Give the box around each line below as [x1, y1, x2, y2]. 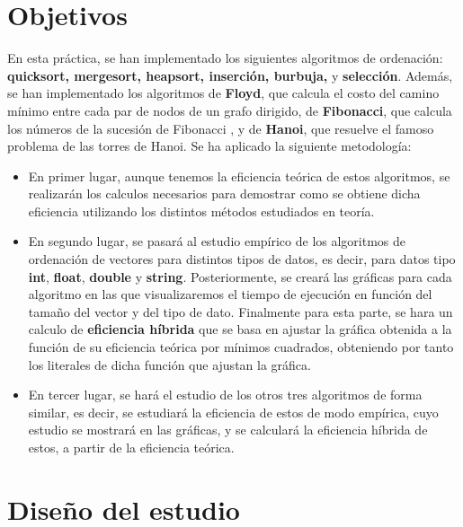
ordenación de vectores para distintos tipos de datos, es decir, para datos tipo [28, 250, 456, 268]
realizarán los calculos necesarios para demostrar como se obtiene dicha [28, 184, 421, 203]
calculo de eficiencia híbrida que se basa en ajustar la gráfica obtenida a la [28, 320, 452, 338]
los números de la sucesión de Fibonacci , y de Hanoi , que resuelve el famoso [7, 119, 434, 137]
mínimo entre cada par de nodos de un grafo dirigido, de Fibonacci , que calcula [7, 101, 452, 119]
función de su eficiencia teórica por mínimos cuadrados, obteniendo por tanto [28, 338, 454, 356]
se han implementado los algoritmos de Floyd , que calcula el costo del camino [7, 83, 440, 102]
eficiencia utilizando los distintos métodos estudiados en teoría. [28, 201, 375, 220]
